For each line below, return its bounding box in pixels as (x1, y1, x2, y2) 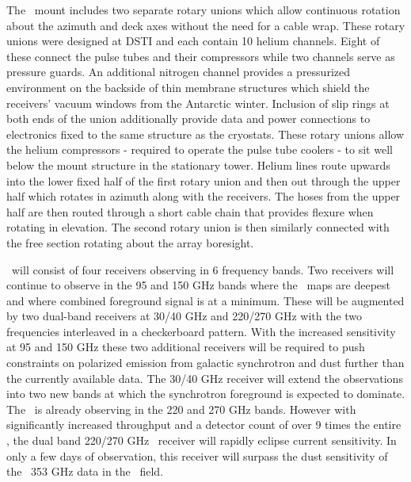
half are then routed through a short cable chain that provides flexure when (6, 203, 374, 220)
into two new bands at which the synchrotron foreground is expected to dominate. (6, 385, 405, 402)
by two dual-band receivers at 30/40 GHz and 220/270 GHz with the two (6, 308, 363, 324)
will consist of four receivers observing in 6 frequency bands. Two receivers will (11, 261, 394, 277)
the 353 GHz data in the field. (6, 463, 164, 480)
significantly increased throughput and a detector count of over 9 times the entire (6, 416, 401, 433)
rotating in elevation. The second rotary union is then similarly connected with (6, 219, 390, 235)
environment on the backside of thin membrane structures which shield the (6, 78, 370, 95)
